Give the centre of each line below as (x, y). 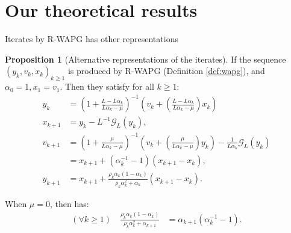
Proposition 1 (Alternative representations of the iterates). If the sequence (145, 59)
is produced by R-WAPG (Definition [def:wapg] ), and (166, 71)
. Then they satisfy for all (107, 86)
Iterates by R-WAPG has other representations (92, 39)
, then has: (69, 203)
